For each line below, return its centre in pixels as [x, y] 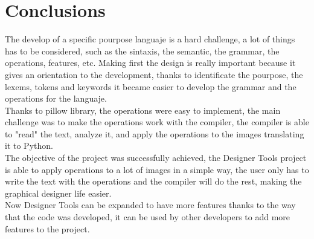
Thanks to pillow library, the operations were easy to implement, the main [143, 110]
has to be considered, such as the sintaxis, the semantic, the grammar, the [142, 51]
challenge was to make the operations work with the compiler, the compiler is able [157, 122]
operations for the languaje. [56, 98]
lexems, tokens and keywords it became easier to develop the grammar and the [151, 86]
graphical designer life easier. [58, 193]
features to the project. [47, 228]
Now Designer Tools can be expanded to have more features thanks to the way [150, 205]
